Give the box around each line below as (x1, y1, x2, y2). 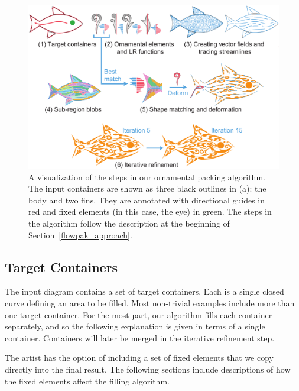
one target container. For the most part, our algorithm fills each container (5, 308, 272, 321)
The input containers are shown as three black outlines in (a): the (28, 182, 266, 195)
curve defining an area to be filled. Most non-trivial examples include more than (5, 296, 295, 309)
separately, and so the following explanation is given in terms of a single (5, 320, 265, 332)
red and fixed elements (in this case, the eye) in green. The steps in (28, 205, 272, 218)
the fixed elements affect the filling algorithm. (5, 374, 170, 387)
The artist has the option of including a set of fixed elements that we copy (5, 351, 274, 364)
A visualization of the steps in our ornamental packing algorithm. (28, 170, 265, 183)
